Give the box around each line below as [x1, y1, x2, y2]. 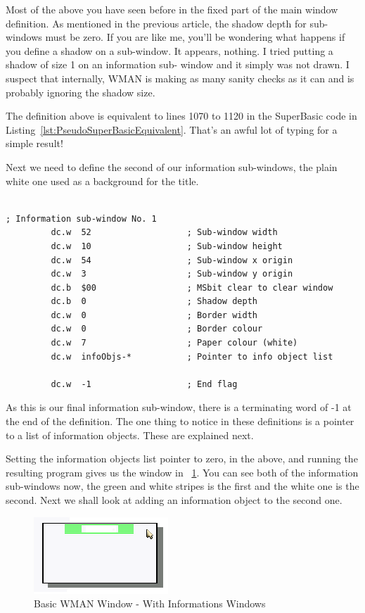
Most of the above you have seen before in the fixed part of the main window [6, 2, 338, 16]
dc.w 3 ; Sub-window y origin [51, 269, 293, 279]
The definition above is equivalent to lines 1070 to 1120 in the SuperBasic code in [6, 108, 357, 123]
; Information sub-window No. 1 [6, 213, 157, 224]
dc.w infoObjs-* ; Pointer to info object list [51, 351, 333, 362]
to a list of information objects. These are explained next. [6, 427, 254, 442]
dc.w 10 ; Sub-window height [51, 241, 283, 251]
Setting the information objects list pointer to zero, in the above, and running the [6, 451, 358, 466]
